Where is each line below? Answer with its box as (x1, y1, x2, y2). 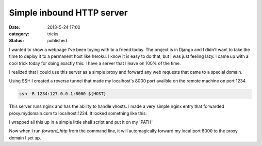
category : (9, 31, 30, 36)
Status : (9, 38, 24, 44)
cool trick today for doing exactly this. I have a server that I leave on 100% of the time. (9, 60, 181, 66)
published (47, 38, 67, 44)
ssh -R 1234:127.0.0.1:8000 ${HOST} (19, 91, 107, 97)
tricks (47, 31, 59, 36)
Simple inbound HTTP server (9, 7, 128, 18)
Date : (9, 24, 20, 30)
